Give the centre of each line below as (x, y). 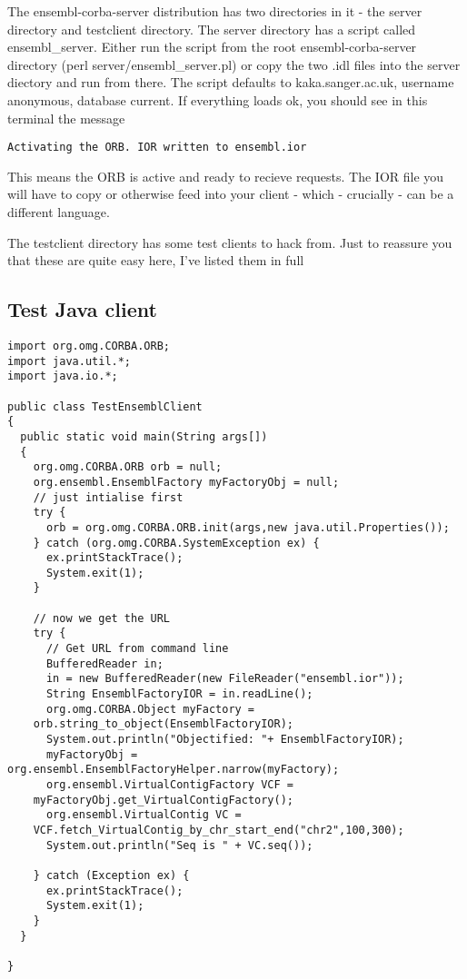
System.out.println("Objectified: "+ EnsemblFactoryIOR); (225, 740)
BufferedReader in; (104, 663)
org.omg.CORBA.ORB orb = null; (128, 467)
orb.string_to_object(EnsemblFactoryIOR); (163, 724)
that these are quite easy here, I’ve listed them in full (156, 260)
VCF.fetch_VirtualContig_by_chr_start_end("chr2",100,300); (219, 830)
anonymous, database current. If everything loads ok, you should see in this (218, 99)
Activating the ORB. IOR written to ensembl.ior (157, 148)
